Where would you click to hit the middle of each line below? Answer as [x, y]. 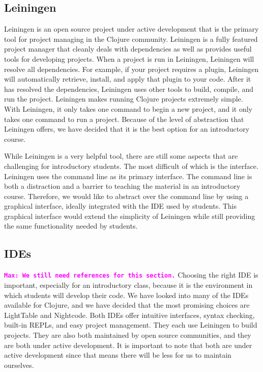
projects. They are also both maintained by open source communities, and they [128, 334]
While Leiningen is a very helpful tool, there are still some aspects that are [121, 156]
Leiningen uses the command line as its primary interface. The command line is [128, 176]
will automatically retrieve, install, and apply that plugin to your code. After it [128, 79]
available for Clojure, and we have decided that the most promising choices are [127, 305]
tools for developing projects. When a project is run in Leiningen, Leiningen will [129, 58]
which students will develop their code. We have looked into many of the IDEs [126, 295]
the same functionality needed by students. [71, 226]
